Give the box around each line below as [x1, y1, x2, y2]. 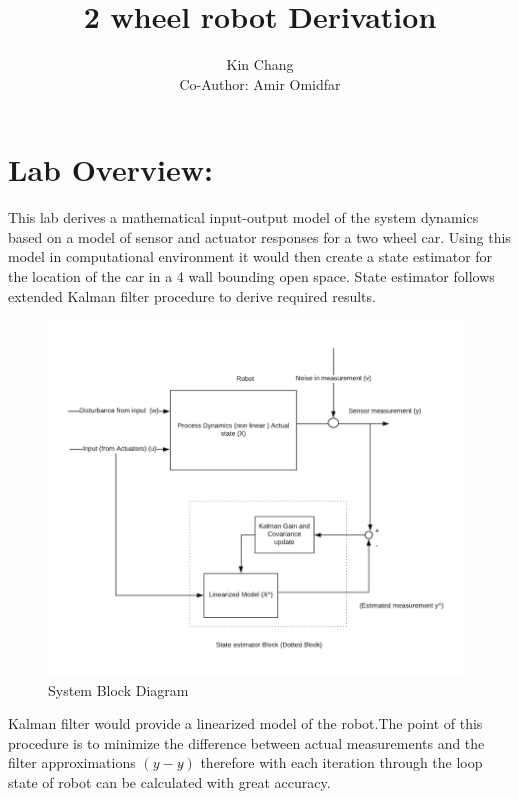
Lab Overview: [8, 149, 213, 190]
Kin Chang [226, 54, 294, 75]
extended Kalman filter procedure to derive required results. [8, 285, 376, 306]
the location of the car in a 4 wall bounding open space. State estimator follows [8, 266, 495, 287]
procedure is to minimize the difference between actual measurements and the [8, 732, 485, 753]
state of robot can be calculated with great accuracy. [8, 771, 331, 792]
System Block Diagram [48, 679, 189, 700]
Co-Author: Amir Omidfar [179, 73, 341, 94]
